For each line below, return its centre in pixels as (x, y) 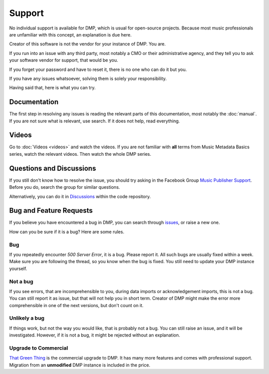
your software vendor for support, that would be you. (64, 60)
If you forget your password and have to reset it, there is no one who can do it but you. (98, 69)
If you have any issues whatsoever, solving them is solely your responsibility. (88, 78)
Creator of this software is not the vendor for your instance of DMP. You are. (87, 44)
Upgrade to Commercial (39, 348)
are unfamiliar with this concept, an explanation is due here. (70, 34)
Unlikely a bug (27, 318)
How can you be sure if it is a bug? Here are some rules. (67, 232)
